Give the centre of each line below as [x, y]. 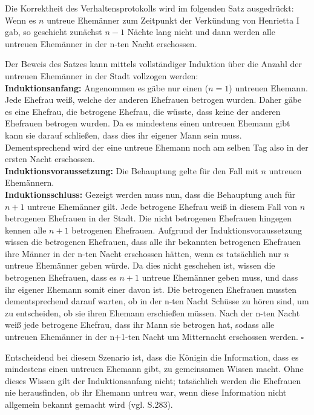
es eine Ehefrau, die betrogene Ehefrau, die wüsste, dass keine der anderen [143, 111]
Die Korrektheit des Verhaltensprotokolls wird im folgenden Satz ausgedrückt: [149, 8]
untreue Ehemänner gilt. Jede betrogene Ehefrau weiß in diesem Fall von [162, 206]
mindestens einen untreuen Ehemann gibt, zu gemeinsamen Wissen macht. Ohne [154, 369]
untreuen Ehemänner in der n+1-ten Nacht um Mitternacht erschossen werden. [152, 337]
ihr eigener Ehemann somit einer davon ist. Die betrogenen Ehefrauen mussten [151, 289]
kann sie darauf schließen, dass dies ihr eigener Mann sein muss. [123, 135]
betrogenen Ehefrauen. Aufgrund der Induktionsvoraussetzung [187, 230]
